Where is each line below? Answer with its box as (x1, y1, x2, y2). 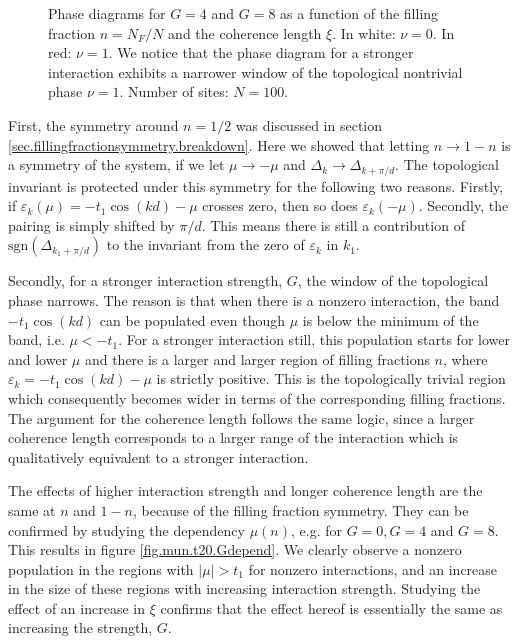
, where (443, 348, 488, 369)
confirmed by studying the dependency (8, 519, 245, 540)
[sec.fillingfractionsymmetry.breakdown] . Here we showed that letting (8, 134, 430, 155)
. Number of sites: (119, 81, 229, 102)
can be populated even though (99, 309, 285, 330)
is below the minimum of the (302, 309, 479, 330)
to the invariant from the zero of (106, 234, 305, 255)
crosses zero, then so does (202, 195, 358, 216)
